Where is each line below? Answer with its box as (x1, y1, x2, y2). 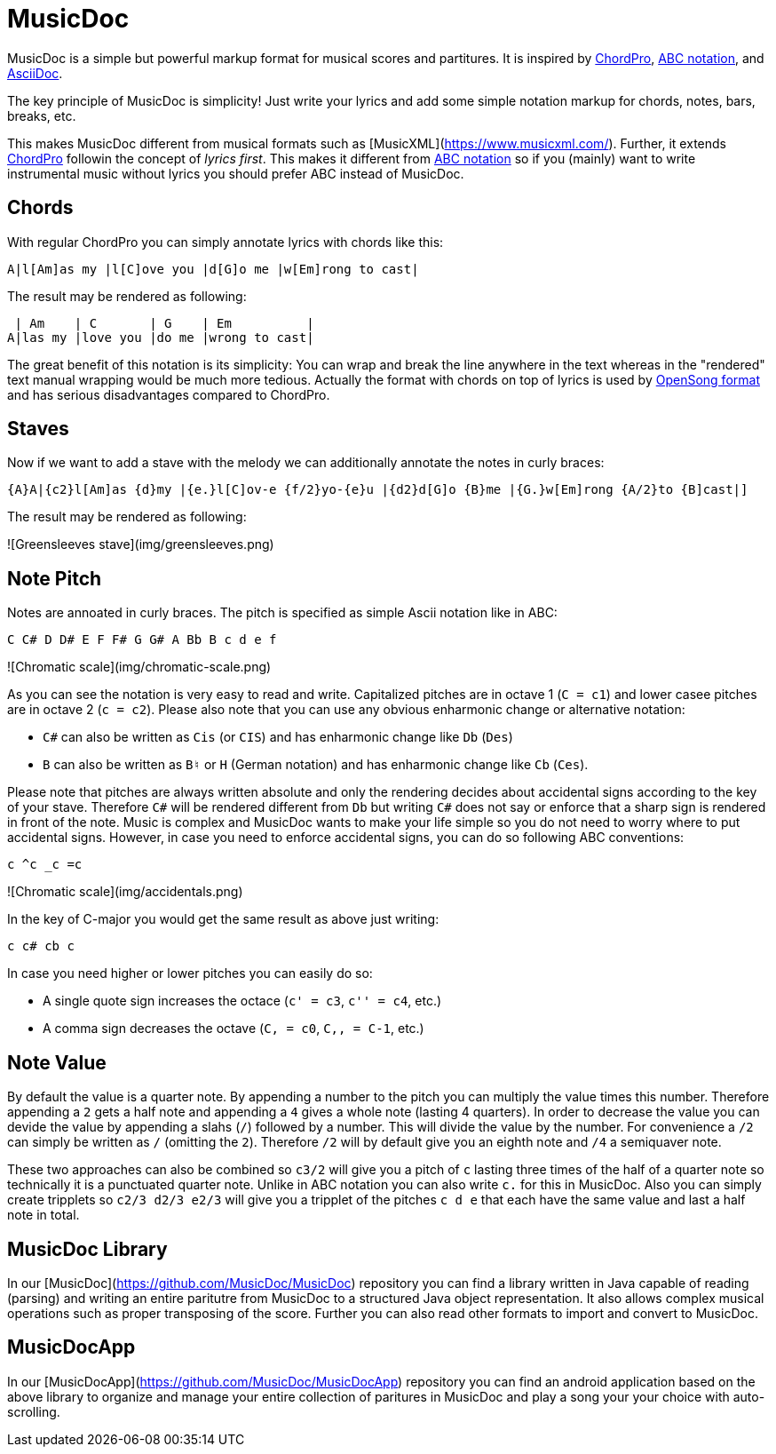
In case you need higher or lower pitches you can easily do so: (7, 965, 373, 981)
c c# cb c (7, 939, 75, 954)
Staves (7, 417, 69, 441)
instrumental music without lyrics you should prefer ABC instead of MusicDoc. (7, 165, 464, 181)
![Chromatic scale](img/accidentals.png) (7, 884, 243, 900)
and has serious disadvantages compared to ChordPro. (7, 386, 330, 402)
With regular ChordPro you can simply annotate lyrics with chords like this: (7, 234, 444, 250)
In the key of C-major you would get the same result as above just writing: (7, 911, 439, 927)
